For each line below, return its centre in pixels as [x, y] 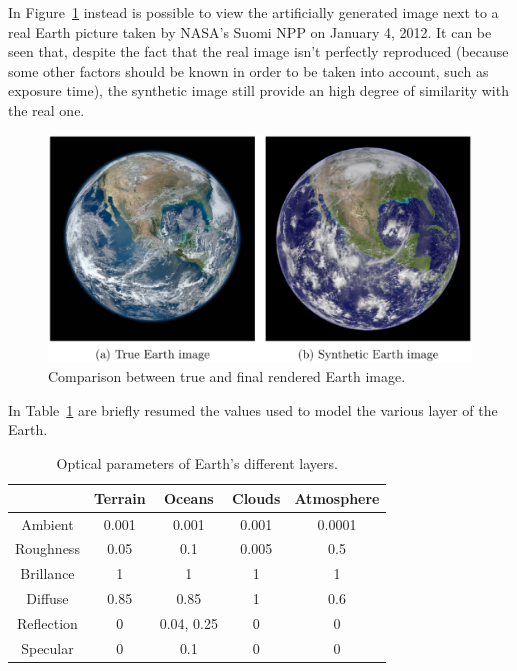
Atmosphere [337, 497]
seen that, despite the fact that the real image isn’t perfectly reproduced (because [258, 51]
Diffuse [47, 598]
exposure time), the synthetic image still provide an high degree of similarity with [258, 90]
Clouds [256, 497]
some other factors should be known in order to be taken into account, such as [248, 70]
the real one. [46, 109]
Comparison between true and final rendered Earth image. [227, 376]
